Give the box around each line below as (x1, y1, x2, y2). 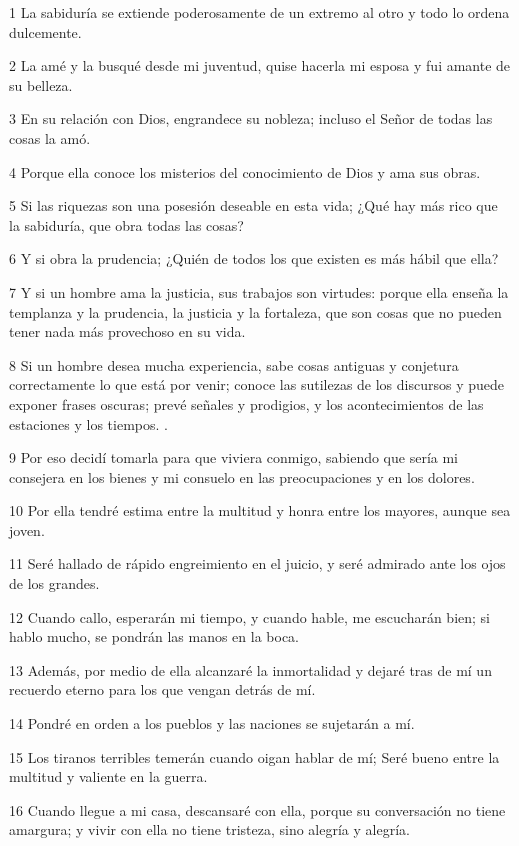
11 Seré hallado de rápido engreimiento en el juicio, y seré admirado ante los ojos (9, 553, 506, 574)
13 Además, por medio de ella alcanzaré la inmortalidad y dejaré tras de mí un (9, 659, 492, 680)
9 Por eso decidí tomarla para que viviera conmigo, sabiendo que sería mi (9, 447, 458, 468)
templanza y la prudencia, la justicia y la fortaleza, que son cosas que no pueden (9, 301, 502, 322)
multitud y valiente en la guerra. (9, 766, 208, 787)
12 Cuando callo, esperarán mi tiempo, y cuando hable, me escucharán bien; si (9, 606, 491, 627)
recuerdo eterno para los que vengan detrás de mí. (9, 679, 316, 700)
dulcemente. (9, 21, 82, 42)
